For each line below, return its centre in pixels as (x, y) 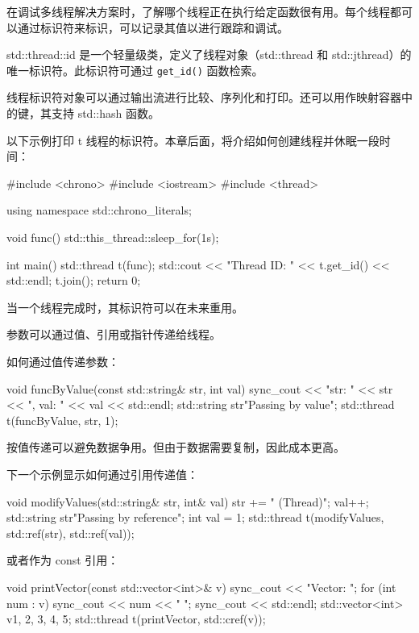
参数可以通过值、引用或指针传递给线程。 (114, 334)
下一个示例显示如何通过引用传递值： (102, 474)
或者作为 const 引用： (63, 560)
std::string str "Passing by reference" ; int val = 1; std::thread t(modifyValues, (195, 517)
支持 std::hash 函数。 (105, 113)
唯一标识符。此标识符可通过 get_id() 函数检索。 (135, 70)
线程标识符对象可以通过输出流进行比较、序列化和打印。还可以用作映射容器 (204, 97)
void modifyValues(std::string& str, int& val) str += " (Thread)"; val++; (188, 501)
